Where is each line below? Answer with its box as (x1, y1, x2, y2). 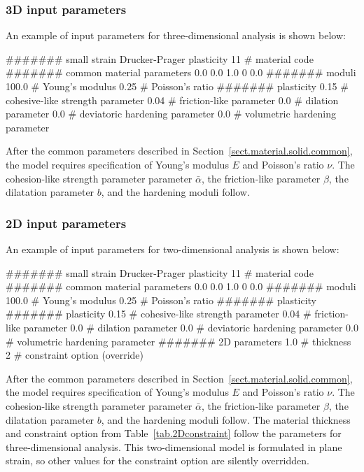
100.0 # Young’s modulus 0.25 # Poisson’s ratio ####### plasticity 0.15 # (6, 79, 349, 93)
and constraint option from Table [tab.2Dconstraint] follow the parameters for (6, 426, 342, 441)
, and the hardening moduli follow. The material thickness (101, 412, 351, 427)
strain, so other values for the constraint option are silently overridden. (6, 453, 309, 468)
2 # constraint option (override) (6, 348, 143, 362)
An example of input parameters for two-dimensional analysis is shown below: (6, 241, 339, 256)
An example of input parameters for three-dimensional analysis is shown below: (6, 28, 346, 43)
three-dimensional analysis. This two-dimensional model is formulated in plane (6, 439, 342, 454)
